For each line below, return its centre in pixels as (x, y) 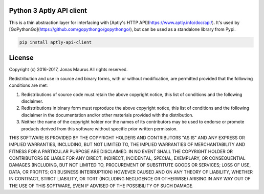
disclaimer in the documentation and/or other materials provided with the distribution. (107, 115)
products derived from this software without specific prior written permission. (99, 129)
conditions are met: (29, 85)
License (21, 58)
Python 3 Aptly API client (48, 11)
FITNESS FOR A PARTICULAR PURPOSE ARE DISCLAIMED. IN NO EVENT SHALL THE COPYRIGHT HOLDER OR (121, 151)
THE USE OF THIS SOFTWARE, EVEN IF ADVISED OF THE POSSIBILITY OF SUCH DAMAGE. (101, 186)
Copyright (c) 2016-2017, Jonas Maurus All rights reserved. (68, 70)
